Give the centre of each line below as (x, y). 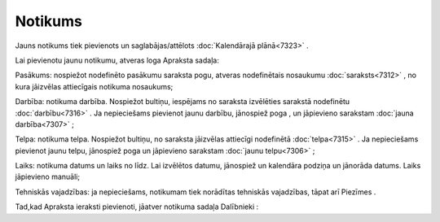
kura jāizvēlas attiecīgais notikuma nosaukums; (94, 86)
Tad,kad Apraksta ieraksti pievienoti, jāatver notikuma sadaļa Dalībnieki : (137, 207)
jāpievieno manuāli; (48, 177)
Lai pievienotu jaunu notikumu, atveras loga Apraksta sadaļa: (117, 60)
